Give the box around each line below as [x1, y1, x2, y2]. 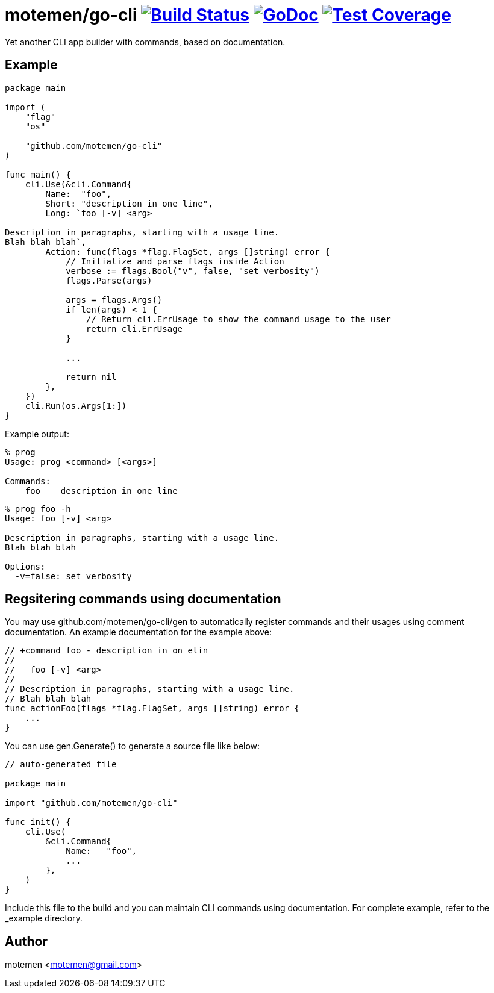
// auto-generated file [5, 759, 117, 770]
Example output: [5, 428, 69, 439]
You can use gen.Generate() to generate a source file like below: [5, 741, 260, 752]
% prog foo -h [5, 503, 71, 514]
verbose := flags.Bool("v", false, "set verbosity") [66, 266, 320, 276]
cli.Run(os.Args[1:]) [25, 400, 127, 411]
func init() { [5, 817, 71, 827]
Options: [5, 561, 46, 571]
